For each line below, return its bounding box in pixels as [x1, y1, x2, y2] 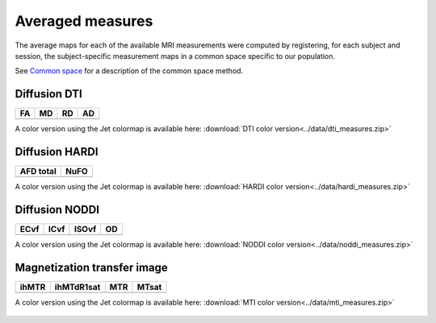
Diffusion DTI [15, 87, 82, 101]
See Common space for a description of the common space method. [15, 66, 244, 76]
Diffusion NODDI [15, 202, 100, 217]
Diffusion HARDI [15, 145, 99, 159]
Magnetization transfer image [15, 260, 169, 274]
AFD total [19, 166, 57, 177]
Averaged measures [15, 12, 153, 30]
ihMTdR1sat [54, 281, 101, 292]
